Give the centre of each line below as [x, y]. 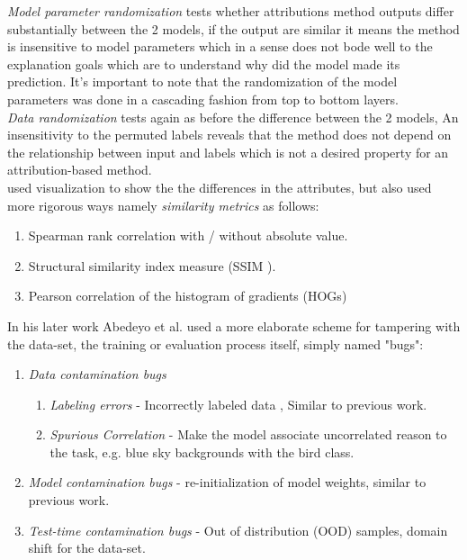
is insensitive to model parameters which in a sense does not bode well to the [220, 46]
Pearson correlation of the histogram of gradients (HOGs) [188, 296]
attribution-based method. [80, 170]
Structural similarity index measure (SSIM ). [152, 265]
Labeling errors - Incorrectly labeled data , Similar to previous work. [238, 404]
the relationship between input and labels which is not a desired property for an [228, 152]
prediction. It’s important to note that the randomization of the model [202, 81]
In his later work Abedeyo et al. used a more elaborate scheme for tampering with [234, 325]
